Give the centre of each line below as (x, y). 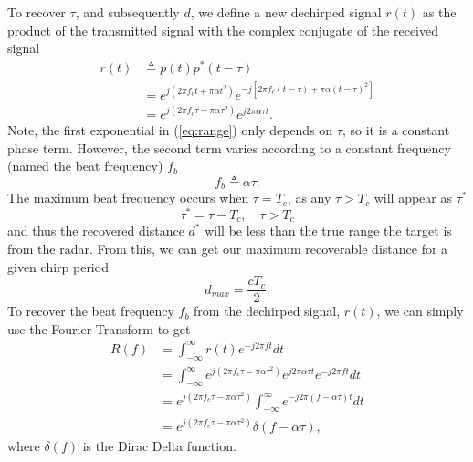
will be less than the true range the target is (328, 231)
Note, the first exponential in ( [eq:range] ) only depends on (170, 129)
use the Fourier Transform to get (99, 328)
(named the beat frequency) (85, 166)
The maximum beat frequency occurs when (128, 198)
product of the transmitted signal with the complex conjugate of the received (223, 30)
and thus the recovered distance (96, 231)
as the (439, 12)
